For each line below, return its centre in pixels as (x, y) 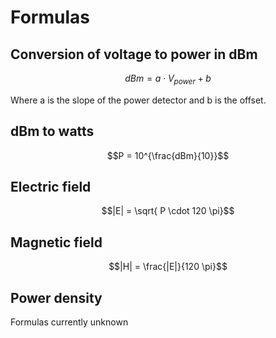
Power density (56, 297)
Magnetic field (56, 242)
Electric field (51, 187)
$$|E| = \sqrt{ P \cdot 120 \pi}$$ (168, 211)
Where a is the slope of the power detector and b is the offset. (138, 100)
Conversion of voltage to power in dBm (134, 54)
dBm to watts (52, 131)
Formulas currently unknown (69, 322)
